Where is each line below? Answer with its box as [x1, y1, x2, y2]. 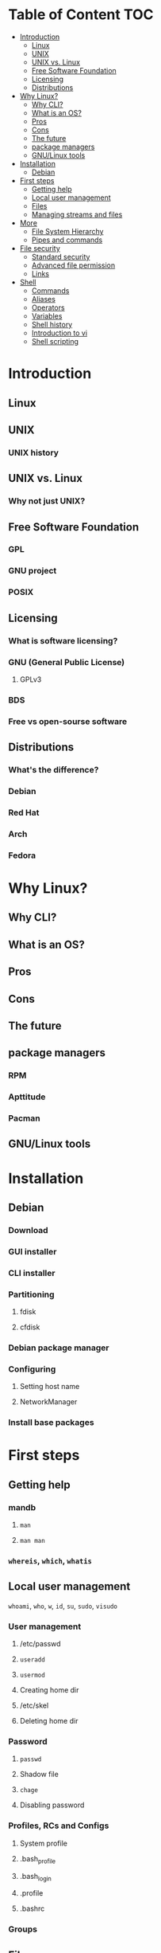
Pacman [8, 1113, 41, 1124]
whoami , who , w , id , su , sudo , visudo [8, 1601, 117, 1611]
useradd [19, 1656, 45, 1664]
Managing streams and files [31, 209, 123, 219]
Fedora [8, 850, 36, 861]
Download [8, 1224, 49, 1235]
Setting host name [19, 1382, 80, 1391]
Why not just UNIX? [8, 495, 86, 507]
